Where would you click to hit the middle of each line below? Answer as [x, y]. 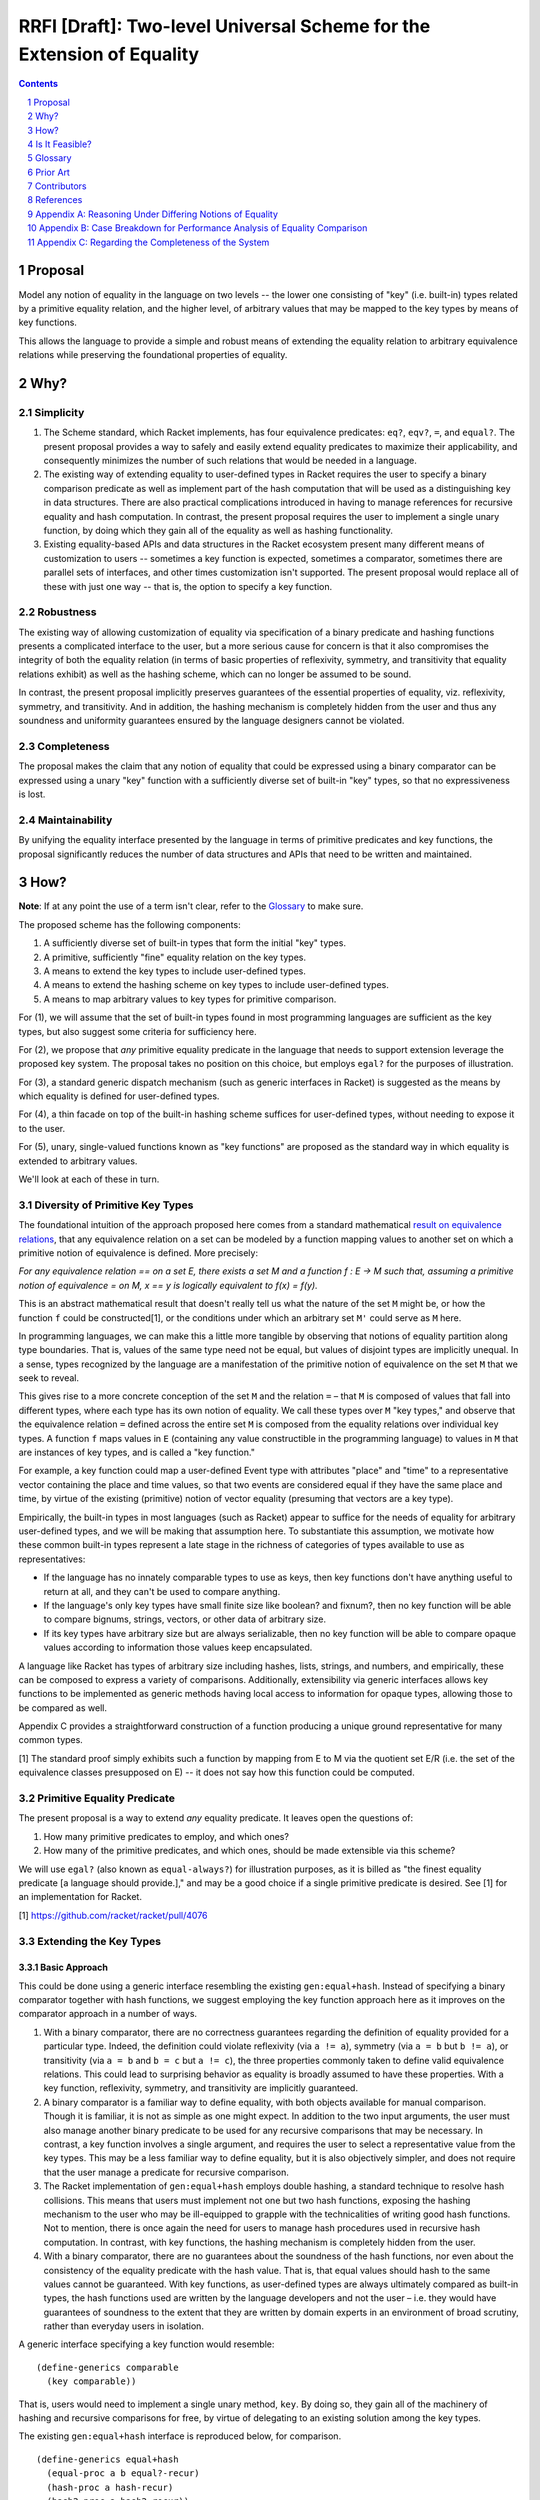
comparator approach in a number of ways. [108, 2014]
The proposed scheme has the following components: [129, 924]
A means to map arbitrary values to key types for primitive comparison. [190, 999]
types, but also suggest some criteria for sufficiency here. [137, 1031]
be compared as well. [62, 1707]
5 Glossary [49, 158]
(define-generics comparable [107, 2367]
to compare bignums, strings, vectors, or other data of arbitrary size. [185, 1619]
